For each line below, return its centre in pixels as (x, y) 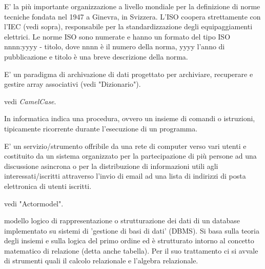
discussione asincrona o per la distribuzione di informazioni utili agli (111, 166)
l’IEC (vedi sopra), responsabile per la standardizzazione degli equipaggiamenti (128, 26)
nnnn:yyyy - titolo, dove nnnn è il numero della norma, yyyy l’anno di (115, 46)
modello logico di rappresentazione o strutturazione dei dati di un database (122, 220)
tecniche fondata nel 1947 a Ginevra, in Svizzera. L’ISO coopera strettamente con (132, 16)
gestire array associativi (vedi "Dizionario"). (73, 84)
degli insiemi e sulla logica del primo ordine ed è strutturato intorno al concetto (129, 241)
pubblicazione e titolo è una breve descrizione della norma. (96, 56)
